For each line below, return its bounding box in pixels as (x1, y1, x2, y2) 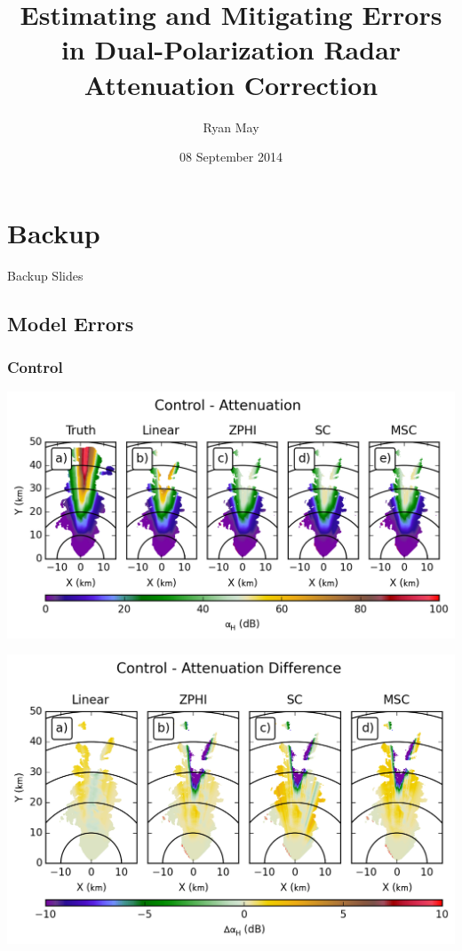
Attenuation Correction (84, 66, 378, 102)
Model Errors (7, 309, 134, 337)
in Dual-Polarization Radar (60, 31, 402, 67)
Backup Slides (7, 265, 84, 284)
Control (7, 355, 63, 377)
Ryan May (203, 117, 259, 136)
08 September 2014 (179, 147, 283, 166)
